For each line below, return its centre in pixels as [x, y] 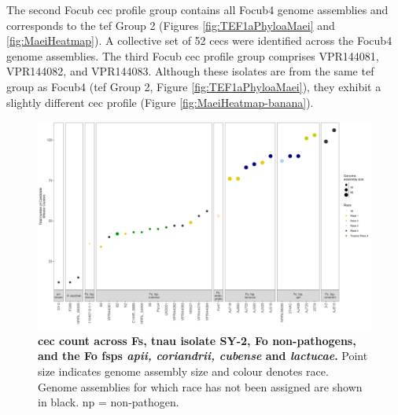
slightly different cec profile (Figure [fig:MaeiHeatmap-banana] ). [160, 102]
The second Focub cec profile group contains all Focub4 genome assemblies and [197, 9]
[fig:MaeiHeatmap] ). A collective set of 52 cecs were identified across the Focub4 [199, 40]
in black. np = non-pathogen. [109, 402]
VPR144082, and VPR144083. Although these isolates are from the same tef [190, 71]
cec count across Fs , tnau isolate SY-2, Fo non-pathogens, [197, 340]
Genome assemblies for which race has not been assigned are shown [200, 386]
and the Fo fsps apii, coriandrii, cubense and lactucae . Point [203, 356]
